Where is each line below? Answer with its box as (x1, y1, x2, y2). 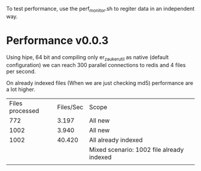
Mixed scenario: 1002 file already (89, 145, 184, 154)
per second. (6, 68, 36, 75)
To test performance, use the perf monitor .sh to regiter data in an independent (6, 5, 195, 14)
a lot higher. (6, 85, 36, 93)
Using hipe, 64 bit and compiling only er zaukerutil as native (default (6, 53, 169, 62)
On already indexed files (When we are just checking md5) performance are (6, 79, 193, 86)
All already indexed (89, 136, 143, 144)
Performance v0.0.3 (6, 33, 109, 47)
